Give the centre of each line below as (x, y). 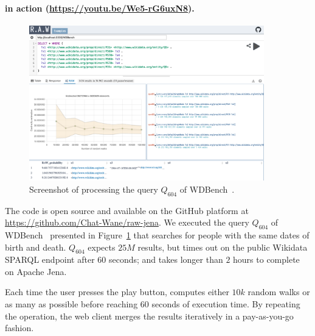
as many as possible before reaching (71, 304)
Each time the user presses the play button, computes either (117, 292)
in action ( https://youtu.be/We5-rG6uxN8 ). (100, 8)
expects (102, 247)
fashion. (19, 328)
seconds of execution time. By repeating (226, 304)
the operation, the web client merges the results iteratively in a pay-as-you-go (149, 316)
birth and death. (36, 247)
